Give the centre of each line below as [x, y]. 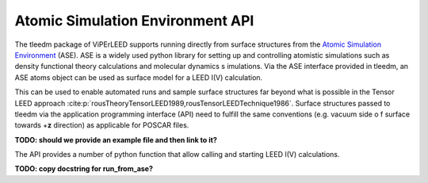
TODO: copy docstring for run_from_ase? [84, 169]
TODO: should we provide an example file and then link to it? [116, 139]
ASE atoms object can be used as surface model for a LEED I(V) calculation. [139, 77]
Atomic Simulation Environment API [134, 21]
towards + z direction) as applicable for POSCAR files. [102, 125]
